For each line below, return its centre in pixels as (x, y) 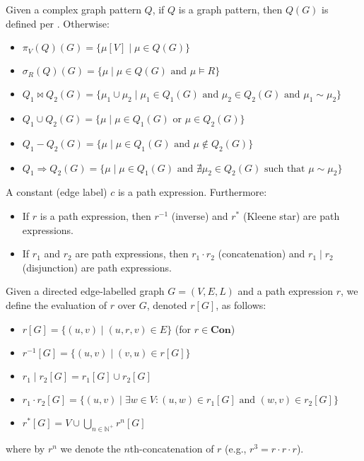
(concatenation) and (262, 253)
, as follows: (241, 304)
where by (25, 448)
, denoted (167, 304)
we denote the (90, 448)
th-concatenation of (172, 448)
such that (284, 169)
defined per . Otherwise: (58, 23)
